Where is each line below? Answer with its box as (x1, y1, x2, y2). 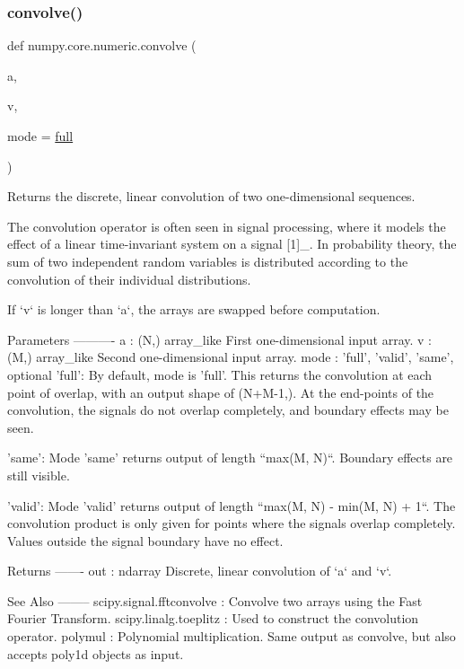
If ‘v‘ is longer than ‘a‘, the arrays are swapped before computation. (7, 300, 381, 319)
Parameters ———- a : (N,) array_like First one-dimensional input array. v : (7, 330, 433, 348)
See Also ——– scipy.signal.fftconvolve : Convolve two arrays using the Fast (7, 591, 423, 610)
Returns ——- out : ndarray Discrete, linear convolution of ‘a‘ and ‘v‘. (7, 561, 392, 580)
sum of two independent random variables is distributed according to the (7, 251, 408, 270)
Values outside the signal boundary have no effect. (7, 531, 284, 550)
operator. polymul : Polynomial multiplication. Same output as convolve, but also (7, 627, 456, 646)
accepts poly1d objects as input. (7, 644, 184, 663)
